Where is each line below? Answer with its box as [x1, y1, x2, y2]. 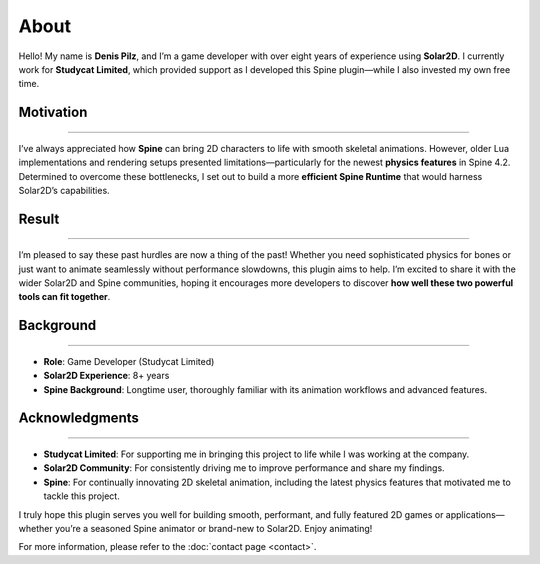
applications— [445, 508, 505, 520]
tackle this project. [43, 490, 120, 502]
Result [18, 210, 60, 227]
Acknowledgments [18, 410, 140, 427]
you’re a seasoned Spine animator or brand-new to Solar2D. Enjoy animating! [55, 523, 373, 535]
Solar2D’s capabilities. [18, 184, 110, 196]
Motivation [18, 104, 88, 121]
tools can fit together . [18, 291, 111, 303]
